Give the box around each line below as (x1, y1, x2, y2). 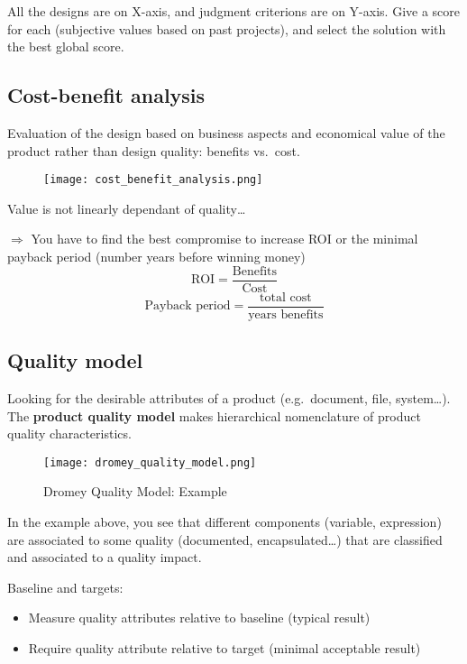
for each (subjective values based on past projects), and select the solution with (7, 19, 446, 38)
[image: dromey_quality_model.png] (43, 456, 257, 469)
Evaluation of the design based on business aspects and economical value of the (7, 123, 445, 142)
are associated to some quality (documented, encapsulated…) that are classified (7, 530, 443, 549)
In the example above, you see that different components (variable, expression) (7, 512, 442, 530)
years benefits (248, 308, 324, 321)
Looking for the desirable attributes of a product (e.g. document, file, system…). (7, 388, 451, 407)
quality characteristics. (7, 424, 132, 443)
